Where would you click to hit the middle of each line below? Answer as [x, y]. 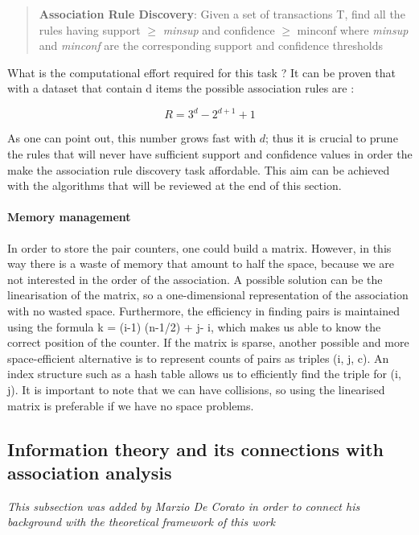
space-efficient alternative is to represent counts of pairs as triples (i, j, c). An [198, 358]
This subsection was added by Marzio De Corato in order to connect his [184, 506]
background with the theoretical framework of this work [141, 522]
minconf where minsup [353, 29]
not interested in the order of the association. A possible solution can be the [195, 279]
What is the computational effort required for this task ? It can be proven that [202, 72]
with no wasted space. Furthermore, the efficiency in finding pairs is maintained [203, 311]
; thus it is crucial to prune [332, 138]
